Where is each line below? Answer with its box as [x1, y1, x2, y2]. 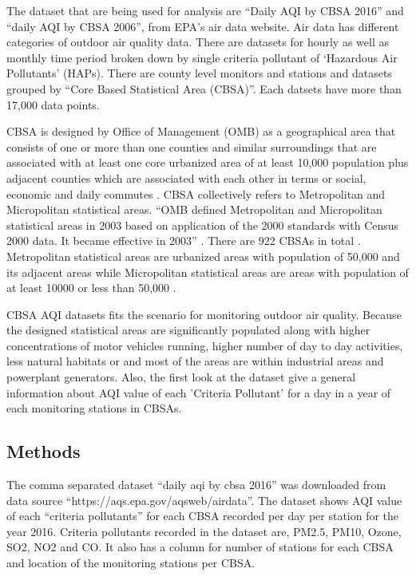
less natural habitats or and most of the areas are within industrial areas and [6, 353, 384, 369]
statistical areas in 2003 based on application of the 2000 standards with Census [6, 216, 399, 233]
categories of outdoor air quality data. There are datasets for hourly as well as [6, 34, 389, 50]
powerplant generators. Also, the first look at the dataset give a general [6, 369, 356, 385]
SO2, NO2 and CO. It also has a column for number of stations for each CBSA [6, 539, 394, 555]
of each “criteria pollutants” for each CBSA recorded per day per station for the [6, 507, 399, 524]
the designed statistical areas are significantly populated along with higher [6, 322, 370, 338]
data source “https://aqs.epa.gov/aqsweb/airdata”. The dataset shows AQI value [6, 491, 402, 508]
